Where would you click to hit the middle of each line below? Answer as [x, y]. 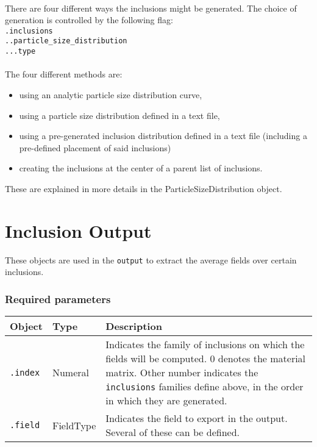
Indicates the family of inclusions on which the [205, 345]
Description [134, 326]
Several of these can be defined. [173, 432]
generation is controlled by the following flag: [89, 20]
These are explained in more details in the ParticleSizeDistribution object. [144, 188]
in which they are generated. [166, 401]
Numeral [70, 373]
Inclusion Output [78, 230]
